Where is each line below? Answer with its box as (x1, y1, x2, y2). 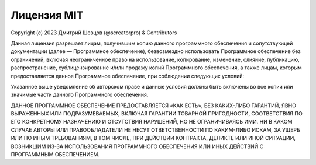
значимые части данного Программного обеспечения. (11, 91, 149, 99)
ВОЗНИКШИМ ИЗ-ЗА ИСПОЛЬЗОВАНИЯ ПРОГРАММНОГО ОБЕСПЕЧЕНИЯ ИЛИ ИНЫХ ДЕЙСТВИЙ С (11, 143, 264, 150)
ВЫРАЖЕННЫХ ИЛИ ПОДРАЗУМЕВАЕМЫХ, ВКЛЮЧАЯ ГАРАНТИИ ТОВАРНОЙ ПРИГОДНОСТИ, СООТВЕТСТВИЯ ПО (11, 110, 303, 117)
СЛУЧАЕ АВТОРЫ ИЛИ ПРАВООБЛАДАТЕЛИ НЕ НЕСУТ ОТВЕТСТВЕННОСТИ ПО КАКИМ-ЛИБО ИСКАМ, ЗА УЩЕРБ (11, 126, 301, 134)
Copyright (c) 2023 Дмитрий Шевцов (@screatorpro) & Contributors (11, 29, 177, 36)
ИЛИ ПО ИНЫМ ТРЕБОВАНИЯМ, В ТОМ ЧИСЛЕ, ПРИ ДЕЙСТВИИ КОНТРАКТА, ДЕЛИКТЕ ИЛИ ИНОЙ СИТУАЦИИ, (11, 135, 296, 142)
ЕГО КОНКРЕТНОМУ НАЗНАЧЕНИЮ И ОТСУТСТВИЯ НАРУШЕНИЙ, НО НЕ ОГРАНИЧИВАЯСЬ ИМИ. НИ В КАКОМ (11, 118, 293, 125)
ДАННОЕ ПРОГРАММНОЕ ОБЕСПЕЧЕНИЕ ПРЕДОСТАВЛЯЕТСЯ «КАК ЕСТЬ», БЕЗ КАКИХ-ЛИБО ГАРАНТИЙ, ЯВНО (11, 102, 297, 109)
